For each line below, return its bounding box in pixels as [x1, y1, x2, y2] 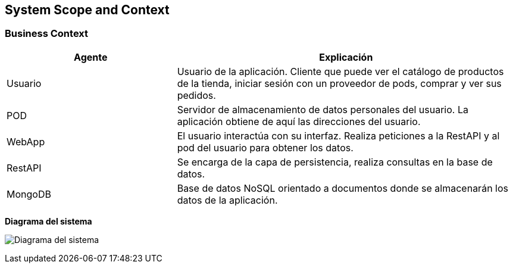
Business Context [5, 27, 89, 40]
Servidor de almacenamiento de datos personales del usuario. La [177, 103, 468, 116]
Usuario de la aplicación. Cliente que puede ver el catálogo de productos [177, 65, 504, 77]
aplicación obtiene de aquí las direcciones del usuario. [177, 115, 421, 127]
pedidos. [177, 89, 216, 101]
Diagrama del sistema [5, 216, 92, 226]
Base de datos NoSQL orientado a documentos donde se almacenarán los [177, 182, 508, 194]
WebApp [7, 135, 45, 148]
